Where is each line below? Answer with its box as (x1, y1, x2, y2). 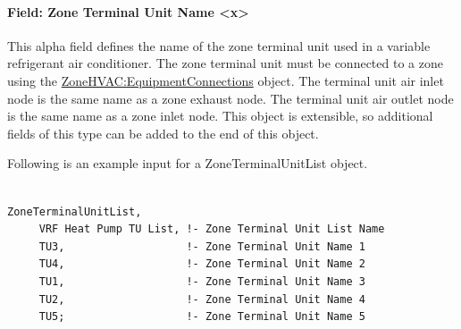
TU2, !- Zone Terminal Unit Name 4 (38, 292, 365, 306)
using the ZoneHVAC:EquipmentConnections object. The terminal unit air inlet (7, 71, 444, 89)
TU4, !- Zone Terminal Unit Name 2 (38, 257, 365, 271)
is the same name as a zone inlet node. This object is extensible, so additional (7, 106, 433, 125)
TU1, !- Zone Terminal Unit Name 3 (38, 274, 365, 288)
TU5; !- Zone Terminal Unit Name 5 (38, 310, 365, 324)
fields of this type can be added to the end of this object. (7, 123, 319, 142)
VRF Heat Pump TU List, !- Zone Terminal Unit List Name (38, 223, 385, 236)
